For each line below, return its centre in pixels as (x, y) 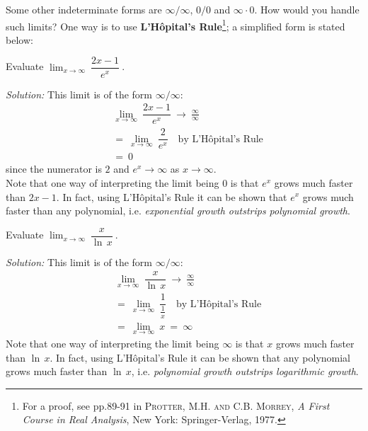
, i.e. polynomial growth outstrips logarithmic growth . (245, 371)
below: (19, 39)
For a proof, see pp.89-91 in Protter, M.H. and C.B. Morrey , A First (176, 405)
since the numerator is (54, 169)
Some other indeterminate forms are (84, 9)
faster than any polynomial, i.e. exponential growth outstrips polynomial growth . (178, 211)
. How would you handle (307, 9)
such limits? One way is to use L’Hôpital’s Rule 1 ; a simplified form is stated (176, 25)
